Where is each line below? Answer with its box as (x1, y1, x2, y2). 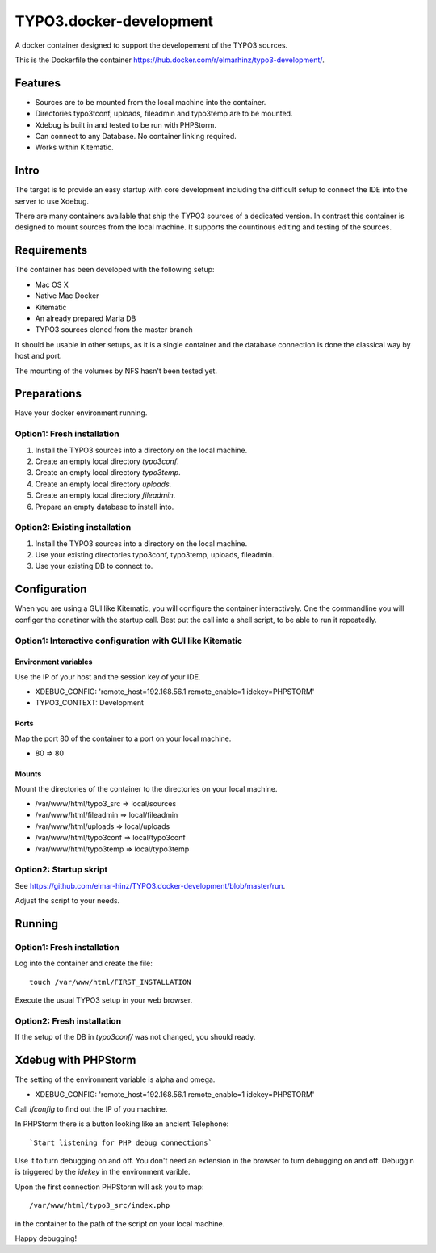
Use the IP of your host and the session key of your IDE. (15, 671, 201, 682)
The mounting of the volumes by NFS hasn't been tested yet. (15, 366, 218, 376)
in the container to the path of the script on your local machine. (15, 1218, 225, 1228)
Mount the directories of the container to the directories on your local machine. (15, 784, 278, 793)
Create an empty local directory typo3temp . (35, 468, 181, 477)
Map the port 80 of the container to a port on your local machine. (15, 734, 232, 743)
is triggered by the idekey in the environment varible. (15, 1167, 191, 1177)
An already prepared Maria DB (35, 313, 136, 323)
